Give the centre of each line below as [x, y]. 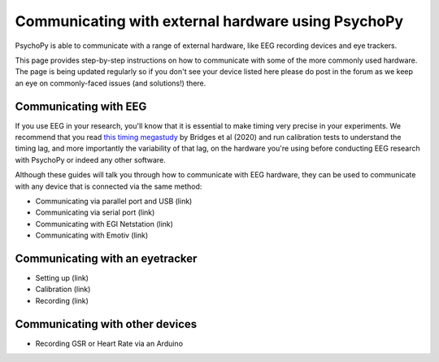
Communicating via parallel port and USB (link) [114, 201]
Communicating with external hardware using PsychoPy [209, 21]
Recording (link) [62, 300]
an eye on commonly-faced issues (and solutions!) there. [111, 83]
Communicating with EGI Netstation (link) [104, 224]
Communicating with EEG [81, 106]
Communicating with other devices [106, 324]
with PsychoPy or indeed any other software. [90, 159]
